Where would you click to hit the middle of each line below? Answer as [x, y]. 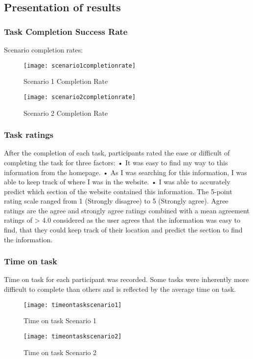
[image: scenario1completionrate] [80, 65]
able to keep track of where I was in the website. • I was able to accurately [117, 182]
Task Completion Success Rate [66, 31]
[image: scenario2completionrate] [80, 97]
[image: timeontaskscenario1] [73, 305]
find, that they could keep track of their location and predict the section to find [123, 230]
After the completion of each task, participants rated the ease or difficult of [117, 153]
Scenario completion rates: [44, 50]
